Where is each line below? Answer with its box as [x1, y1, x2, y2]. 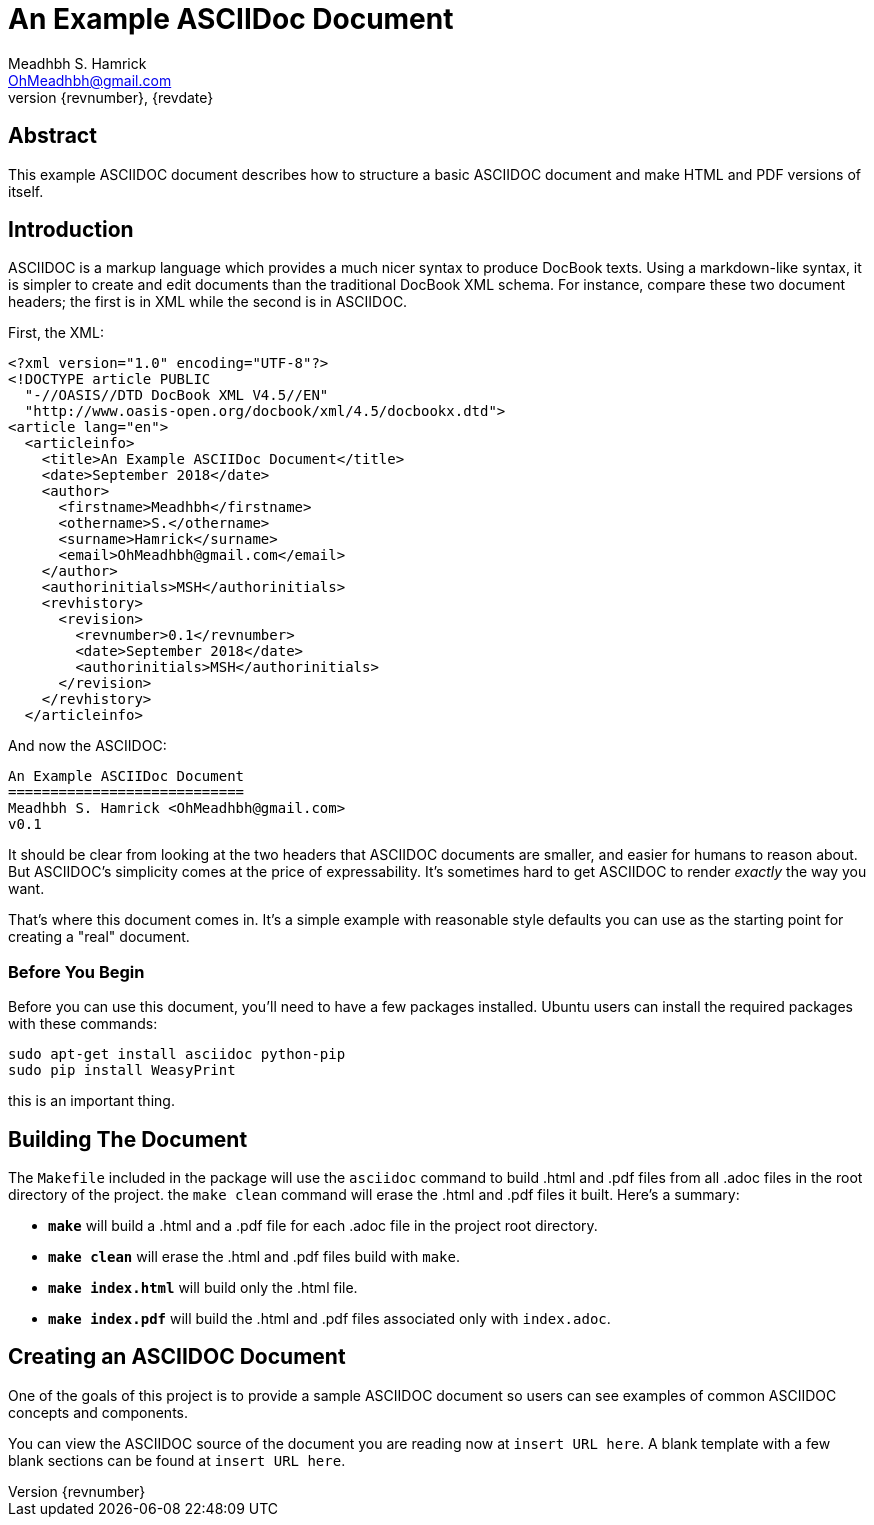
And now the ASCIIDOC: [8, 737, 167, 755]
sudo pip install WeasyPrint [8, 1062, 236, 1079]
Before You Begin [8, 961, 145, 982]
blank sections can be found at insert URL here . [8, 1451, 346, 1469]
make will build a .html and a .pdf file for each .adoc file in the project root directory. [48, 1217, 598, 1235]
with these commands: [8, 1015, 158, 1033]
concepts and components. [8, 1403, 189, 1421]
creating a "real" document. [8, 928, 190, 946]
